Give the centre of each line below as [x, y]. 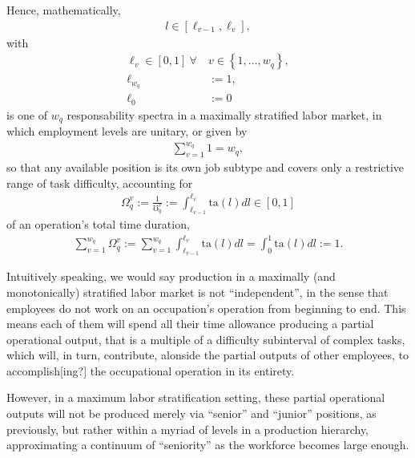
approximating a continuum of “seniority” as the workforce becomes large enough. [208, 445]
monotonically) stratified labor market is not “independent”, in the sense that [197, 292]
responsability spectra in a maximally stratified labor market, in [224, 114]
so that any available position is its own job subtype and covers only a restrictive [205, 167]
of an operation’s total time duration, [98, 224]
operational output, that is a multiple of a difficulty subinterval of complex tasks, [206, 339]
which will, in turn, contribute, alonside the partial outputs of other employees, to [208, 355]
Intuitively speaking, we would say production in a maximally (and [171, 276]
